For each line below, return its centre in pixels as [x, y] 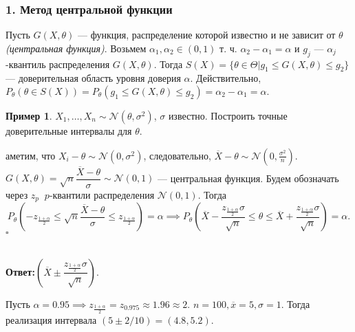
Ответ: [20, 271]
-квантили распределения [102, 194]
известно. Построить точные [228, 115]
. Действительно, [226, 78]
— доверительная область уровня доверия [93, 78]
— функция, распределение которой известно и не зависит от [207, 35]
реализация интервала [51, 319]
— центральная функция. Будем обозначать [248, 178]
